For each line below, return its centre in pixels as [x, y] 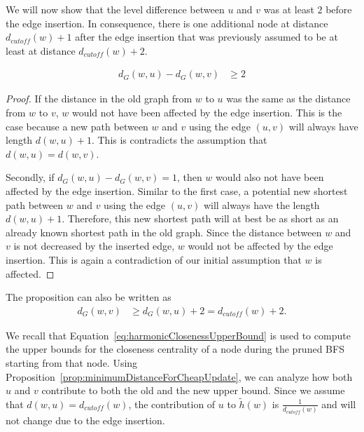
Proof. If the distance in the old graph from [99, 99]
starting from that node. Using [72, 362]
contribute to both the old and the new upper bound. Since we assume [193, 390]
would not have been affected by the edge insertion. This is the [207, 112]
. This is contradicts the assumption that [179, 140]
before [339, 9]
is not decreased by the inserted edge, [94, 246]
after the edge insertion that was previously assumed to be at [206, 37]
